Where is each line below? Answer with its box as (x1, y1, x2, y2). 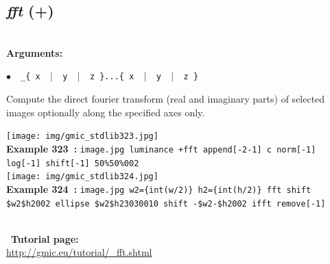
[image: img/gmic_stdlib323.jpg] (6, 131, 158, 142)
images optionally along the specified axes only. (6, 105, 205, 119)
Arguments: (6, 45, 63, 60)
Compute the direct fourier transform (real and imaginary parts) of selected (6, 92, 325, 106)
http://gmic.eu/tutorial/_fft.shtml (6, 245, 152, 259)
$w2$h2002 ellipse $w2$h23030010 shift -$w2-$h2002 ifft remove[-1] (6, 198, 326, 209)
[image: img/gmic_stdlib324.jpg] (6, 172, 158, 182)
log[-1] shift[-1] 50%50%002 (6, 158, 139, 168)
